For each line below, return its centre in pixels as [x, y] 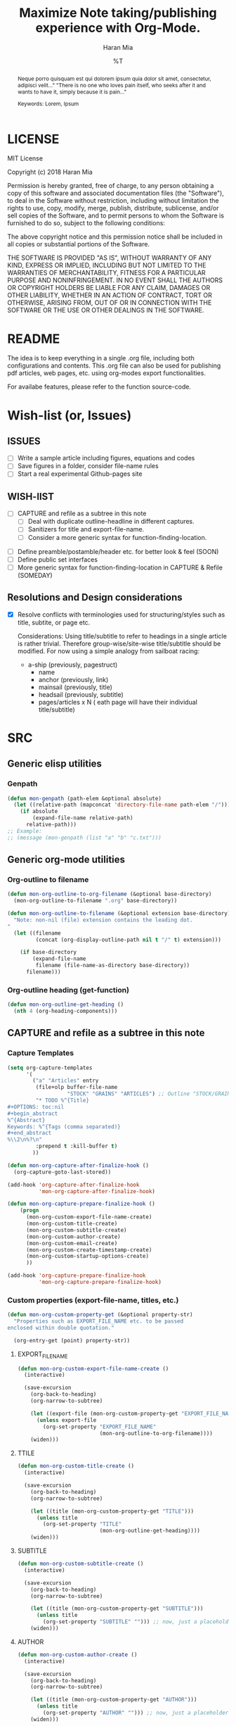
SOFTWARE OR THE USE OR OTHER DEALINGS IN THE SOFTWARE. [106, 310]
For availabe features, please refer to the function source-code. [99, 387]
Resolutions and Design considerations [95, 597]
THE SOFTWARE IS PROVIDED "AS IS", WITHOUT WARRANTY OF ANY [110, 258]
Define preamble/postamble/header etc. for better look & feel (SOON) [118, 551]
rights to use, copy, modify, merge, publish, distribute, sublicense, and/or [113, 208]
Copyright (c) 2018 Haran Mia [50, 172]
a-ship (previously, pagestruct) [73, 664]
